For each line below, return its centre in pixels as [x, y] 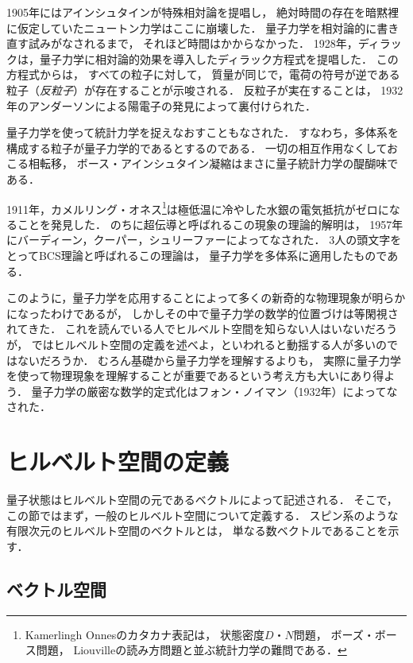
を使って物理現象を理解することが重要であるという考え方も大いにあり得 [195, 376]
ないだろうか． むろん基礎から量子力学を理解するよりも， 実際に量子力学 [209, 360]
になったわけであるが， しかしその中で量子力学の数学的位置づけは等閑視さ [203, 313]
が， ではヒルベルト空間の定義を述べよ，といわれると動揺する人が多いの [197, 344]
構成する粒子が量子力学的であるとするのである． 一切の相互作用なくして [197, 147]
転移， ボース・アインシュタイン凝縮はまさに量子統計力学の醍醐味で [219, 163]
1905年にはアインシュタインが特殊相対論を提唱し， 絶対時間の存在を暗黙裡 [203, 12]
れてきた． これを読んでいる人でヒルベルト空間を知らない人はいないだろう [202, 329]
